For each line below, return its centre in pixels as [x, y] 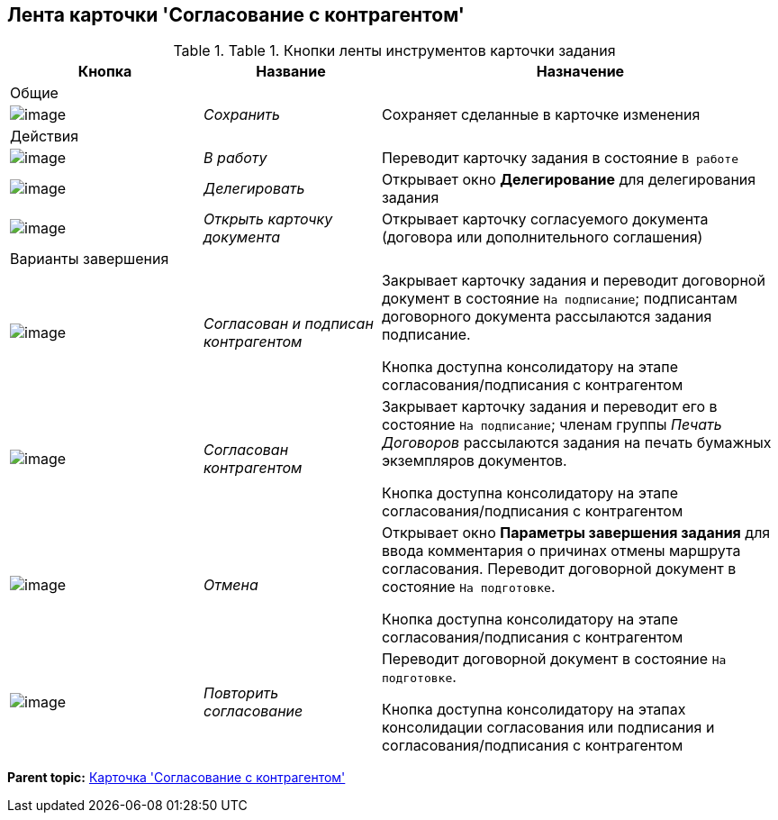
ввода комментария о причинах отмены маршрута [561, 551]
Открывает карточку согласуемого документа [545, 219]
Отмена [231, 585]
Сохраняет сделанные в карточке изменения [541, 115]
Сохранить [242, 115]
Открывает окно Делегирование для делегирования [569, 180]
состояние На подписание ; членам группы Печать [552, 425]
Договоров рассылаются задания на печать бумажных [576, 443]
